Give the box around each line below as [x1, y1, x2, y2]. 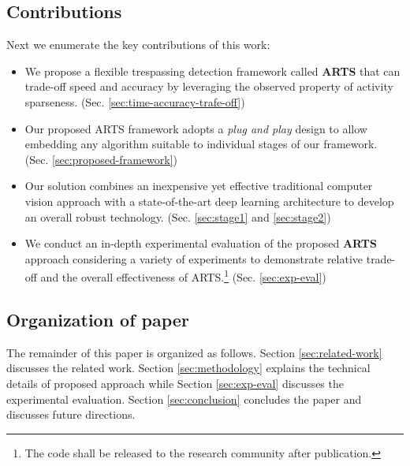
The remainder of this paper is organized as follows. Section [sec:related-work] [6, 344, 382, 360]
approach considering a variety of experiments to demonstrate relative [24, 250, 363, 267]
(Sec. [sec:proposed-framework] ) [24, 151, 177, 167]
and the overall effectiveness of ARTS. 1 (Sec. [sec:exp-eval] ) [40, 267, 326, 285]
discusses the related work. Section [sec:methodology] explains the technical [6, 360, 371, 376]
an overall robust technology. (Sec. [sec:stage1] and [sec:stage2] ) [24, 208, 331, 225]
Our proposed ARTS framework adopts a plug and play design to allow [24, 120, 367, 136]
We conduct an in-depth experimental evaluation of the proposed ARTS [24, 235, 377, 252]
